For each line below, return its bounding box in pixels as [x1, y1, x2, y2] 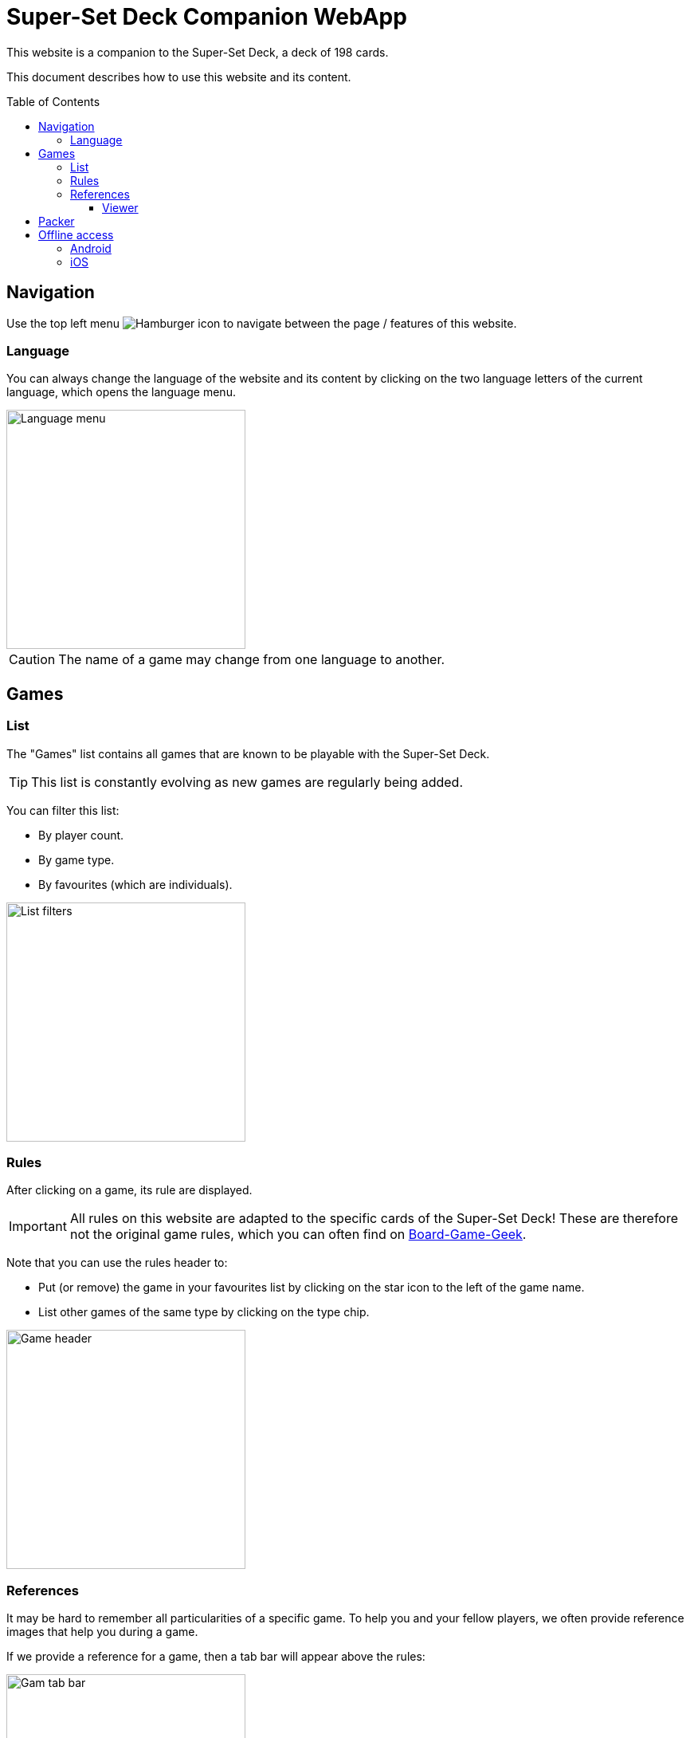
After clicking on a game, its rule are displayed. [6, 1183, 253, 1197]
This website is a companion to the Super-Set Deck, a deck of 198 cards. [6, 45, 389, 59]
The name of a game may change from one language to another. [58, 651, 445, 668]
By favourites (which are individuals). [38, 877, 233, 891]
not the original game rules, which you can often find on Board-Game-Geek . [69, 1226, 527, 1243]
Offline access [38, 227, 114, 242]
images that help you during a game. [6, 1625, 198, 1639]
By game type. [38, 852, 115, 867]
